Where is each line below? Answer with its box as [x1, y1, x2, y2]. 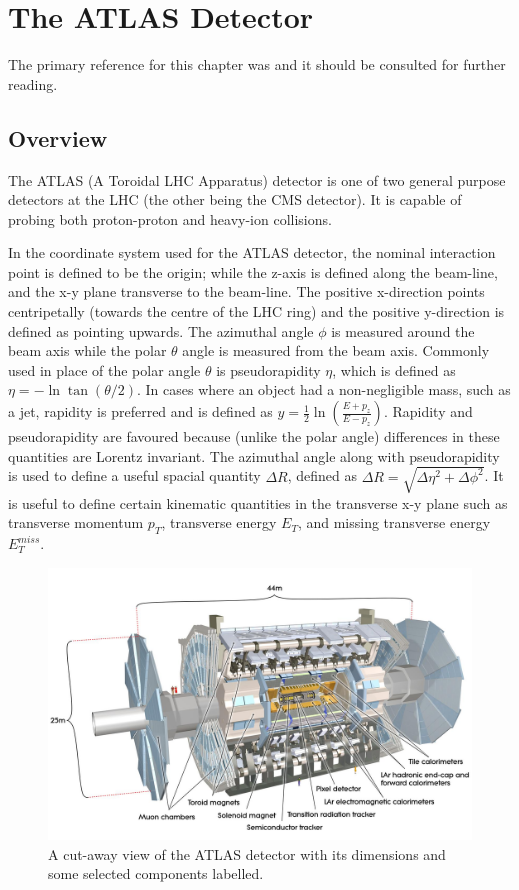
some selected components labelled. [48, 863, 264, 884]
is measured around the [331, 320, 475, 341]
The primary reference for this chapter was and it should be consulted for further [8, 54, 506, 75]
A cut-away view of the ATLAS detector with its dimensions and [48, 843, 446, 864]
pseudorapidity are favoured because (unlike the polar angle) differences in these [8, 426, 500, 447]
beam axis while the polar [8, 340, 167, 361]
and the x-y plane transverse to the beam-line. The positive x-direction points [8, 281, 485, 302]
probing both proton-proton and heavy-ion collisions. [8, 208, 332, 229]
